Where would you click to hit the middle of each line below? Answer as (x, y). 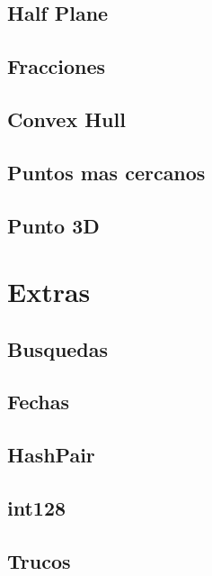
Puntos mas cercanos (106, 172)
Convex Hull (66, 119)
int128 (37, 508)
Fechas (39, 402)
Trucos (39, 560)
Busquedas (58, 348)
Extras (49, 292)
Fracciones (57, 66)
